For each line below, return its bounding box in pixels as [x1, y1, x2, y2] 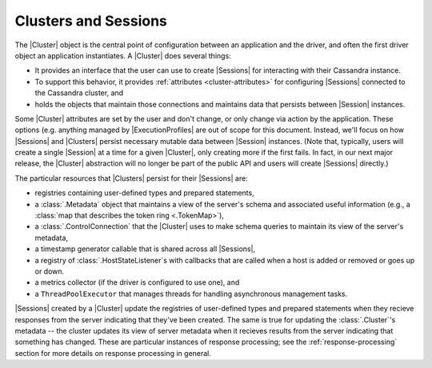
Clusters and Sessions [14, 12, 168, 30]
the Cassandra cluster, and [34, 88, 124, 98]
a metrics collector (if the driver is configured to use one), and [34, 278, 240, 287]
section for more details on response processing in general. [14, 348, 212, 358]
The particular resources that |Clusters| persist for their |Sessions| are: [14, 173, 248, 183]
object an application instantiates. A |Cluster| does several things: [14, 50, 231, 60]
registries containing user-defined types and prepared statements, [34, 188, 255, 198]
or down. [34, 266, 65, 276]
